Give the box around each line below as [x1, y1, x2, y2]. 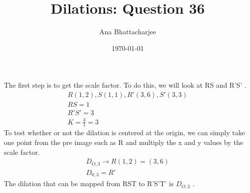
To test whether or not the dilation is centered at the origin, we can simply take [4, 127, 245, 138]
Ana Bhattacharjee [99, 26, 156, 37]
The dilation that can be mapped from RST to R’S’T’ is [4, 178, 174, 189]
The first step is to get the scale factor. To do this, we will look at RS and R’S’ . [4, 80, 247, 90]
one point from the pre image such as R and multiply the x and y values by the [4, 137, 243, 147]
